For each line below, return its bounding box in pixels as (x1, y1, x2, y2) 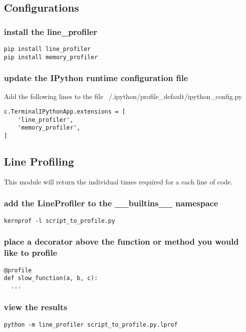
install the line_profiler (4, 25, 98, 37)
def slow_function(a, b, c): (4, 275, 98, 282)
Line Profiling (4, 154, 74, 169)
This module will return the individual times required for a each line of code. (4, 176, 233, 186)
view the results (4, 301, 67, 313)
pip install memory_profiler (4, 53, 98, 61)
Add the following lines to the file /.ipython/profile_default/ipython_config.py (4, 91, 242, 101)
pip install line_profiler (4, 46, 91, 52)
